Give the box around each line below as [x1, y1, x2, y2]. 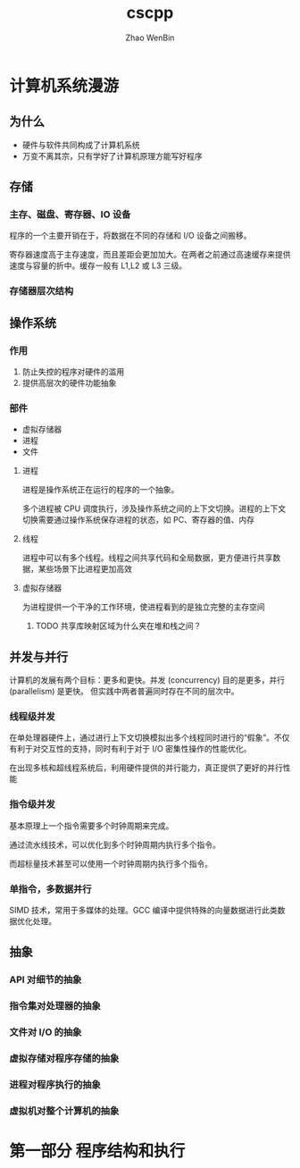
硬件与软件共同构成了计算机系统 [21, 139, 140, 150]
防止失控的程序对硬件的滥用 [21, 366, 125, 377]
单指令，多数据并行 [9, 883, 92, 895]
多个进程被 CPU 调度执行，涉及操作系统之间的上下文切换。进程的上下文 [21, 503, 287, 514]
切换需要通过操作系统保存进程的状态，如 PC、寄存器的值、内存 [21, 515, 254, 525]
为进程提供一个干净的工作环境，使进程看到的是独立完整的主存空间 [21, 601, 265, 612]
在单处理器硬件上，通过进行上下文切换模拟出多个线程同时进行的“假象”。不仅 [9, 732, 290, 744]
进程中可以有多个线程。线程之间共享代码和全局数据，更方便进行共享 [21, 552, 273, 563]
